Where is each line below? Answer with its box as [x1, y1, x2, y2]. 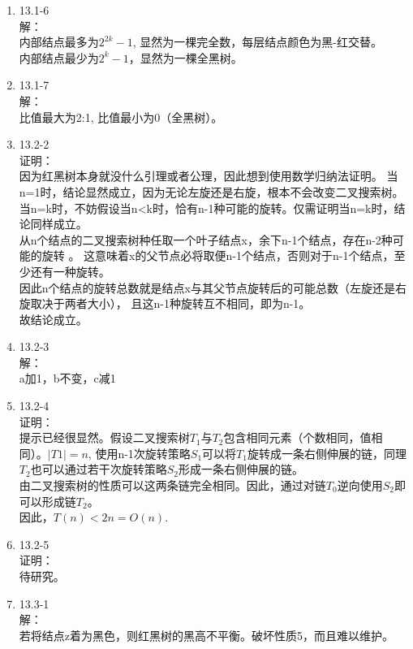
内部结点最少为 [19, 49, 99, 66]
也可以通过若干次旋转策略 [30, 461, 167, 478]
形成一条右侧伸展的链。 [178, 461, 303, 478]
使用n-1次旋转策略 [95, 444, 191, 461]
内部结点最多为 [19, 33, 99, 50]
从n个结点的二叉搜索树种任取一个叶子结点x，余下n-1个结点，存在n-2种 [19, 231, 393, 248]
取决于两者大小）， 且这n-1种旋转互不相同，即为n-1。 [30, 295, 311, 312]
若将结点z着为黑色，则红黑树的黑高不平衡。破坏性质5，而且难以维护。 [19, 626, 394, 643]
